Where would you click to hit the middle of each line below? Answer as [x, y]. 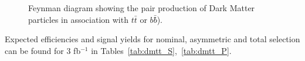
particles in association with [78, 19]
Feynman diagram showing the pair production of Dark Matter [142, 8]
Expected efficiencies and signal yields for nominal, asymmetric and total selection [152, 39]
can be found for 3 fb [43, 50]
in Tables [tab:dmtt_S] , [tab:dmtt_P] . [161, 50]
